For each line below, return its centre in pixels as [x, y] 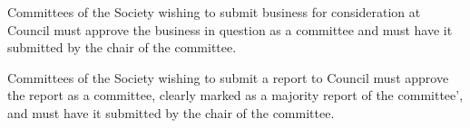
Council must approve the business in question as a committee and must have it [230, 29]
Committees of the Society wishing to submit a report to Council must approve [228, 77]
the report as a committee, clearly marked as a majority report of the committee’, [235, 95]
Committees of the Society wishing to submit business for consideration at [214, 12]
